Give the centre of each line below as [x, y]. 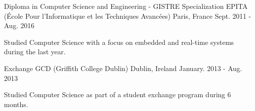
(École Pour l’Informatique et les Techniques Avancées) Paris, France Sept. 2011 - [127, 16]
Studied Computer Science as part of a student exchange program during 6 [118, 94]
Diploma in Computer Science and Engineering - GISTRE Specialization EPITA [126, 6]
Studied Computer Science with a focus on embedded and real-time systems [119, 42]
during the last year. [35, 52]
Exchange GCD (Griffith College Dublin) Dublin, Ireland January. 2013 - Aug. [123, 68]
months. [16, 104]
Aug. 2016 [19, 25]
